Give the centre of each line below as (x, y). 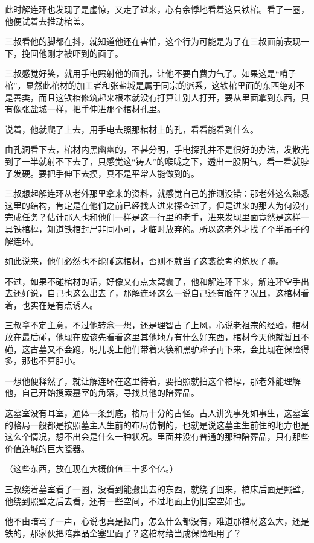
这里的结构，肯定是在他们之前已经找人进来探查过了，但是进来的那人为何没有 (157, 205)
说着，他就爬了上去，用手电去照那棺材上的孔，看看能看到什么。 (132, 129)
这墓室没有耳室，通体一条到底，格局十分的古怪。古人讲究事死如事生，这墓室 (157, 413)
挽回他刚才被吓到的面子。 (72, 53)
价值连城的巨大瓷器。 (47, 448)
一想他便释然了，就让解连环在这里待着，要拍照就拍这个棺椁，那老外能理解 (153, 380)
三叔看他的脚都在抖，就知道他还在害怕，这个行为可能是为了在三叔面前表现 (153, 41)
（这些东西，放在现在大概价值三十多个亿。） (91, 468)
